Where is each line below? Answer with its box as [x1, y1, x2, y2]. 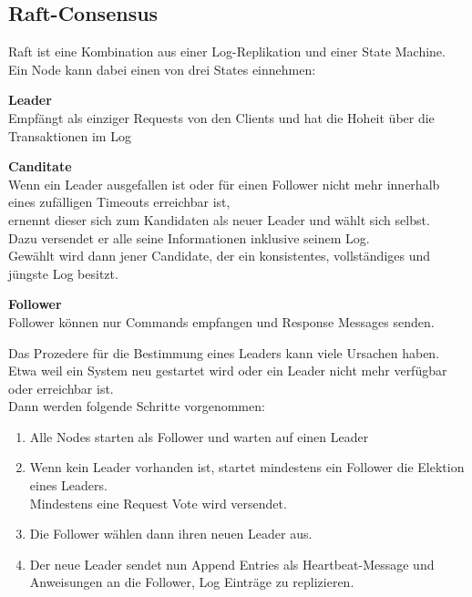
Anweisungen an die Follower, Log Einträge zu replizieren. [29, 572, 354, 592]
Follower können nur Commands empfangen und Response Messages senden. [8, 312, 435, 331]
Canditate [8, 157, 72, 176]
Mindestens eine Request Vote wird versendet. [29, 493, 287, 512]
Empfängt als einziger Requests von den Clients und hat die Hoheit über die [8, 108, 435, 127]
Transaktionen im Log [8, 126, 131, 145]
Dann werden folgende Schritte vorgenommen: [8, 396, 265, 416]
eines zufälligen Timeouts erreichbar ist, [8, 192, 231, 211]
